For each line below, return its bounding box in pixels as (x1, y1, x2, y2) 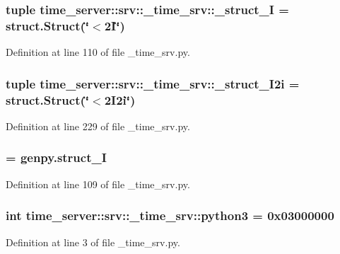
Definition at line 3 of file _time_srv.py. (6, 234, 180, 249)
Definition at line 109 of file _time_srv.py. (6, 176, 190, 191)
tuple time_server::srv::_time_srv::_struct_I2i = (6, 74, 300, 92)
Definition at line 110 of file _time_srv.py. (6, 45, 190, 59)
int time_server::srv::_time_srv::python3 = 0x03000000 (6, 207, 334, 224)
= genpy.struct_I (6, 149, 107, 166)
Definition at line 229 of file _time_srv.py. (6, 118, 190, 133)
